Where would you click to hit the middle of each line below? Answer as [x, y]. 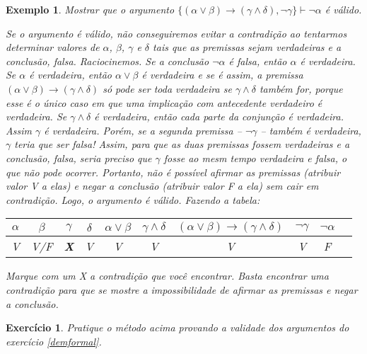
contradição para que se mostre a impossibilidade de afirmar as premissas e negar [182, 289]
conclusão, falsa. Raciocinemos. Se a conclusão [107, 61]
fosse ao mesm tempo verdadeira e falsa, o [255, 158]
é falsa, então [258, 61]
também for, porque [301, 88]
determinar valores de [53, 47]
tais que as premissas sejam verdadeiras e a [247, 47]
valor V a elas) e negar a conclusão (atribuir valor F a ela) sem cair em [162, 186]
